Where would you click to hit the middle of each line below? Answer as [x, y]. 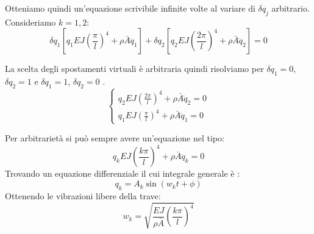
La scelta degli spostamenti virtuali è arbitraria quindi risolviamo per [134, 69]
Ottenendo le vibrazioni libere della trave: [83, 195]
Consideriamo [30, 22]
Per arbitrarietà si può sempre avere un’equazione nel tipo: [115, 138]
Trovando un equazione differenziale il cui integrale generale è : [123, 173]
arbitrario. [291, 8]
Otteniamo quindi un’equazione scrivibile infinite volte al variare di [130, 8]
